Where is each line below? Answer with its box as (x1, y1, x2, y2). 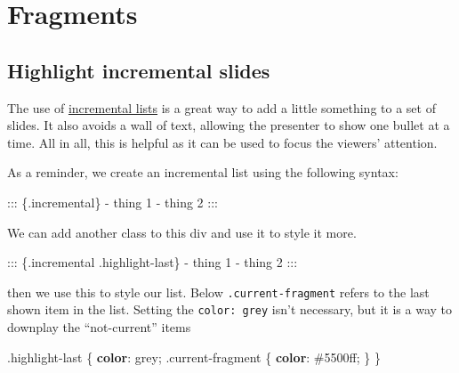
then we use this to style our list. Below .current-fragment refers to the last (7, 282, 430, 301)
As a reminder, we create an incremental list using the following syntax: (7, 163, 399, 182)
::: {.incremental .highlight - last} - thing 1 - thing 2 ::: (7, 253, 298, 272)
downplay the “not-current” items (7, 318, 191, 337)
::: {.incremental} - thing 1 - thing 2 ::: (7, 192, 218, 211)
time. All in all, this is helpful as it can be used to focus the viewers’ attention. (7, 133, 438, 151)
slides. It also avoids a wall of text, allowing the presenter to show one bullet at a (7, 116, 450, 134)
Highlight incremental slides (7, 56, 270, 84)
